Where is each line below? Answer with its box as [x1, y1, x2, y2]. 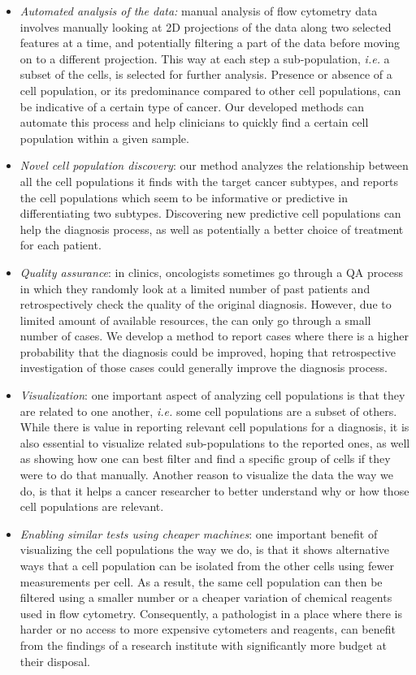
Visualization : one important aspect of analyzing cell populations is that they [19, 387, 405, 404]
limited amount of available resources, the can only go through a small [19, 311, 371, 328]
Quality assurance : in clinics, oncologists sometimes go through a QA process [19, 263, 404, 280]
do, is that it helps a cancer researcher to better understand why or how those [19, 482, 409, 499]
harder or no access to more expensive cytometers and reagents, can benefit [19, 621, 396, 638]
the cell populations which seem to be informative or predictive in [19, 188, 348, 206]
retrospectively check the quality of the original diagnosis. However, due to [19, 296, 392, 313]
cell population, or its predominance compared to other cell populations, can [19, 81, 401, 98]
